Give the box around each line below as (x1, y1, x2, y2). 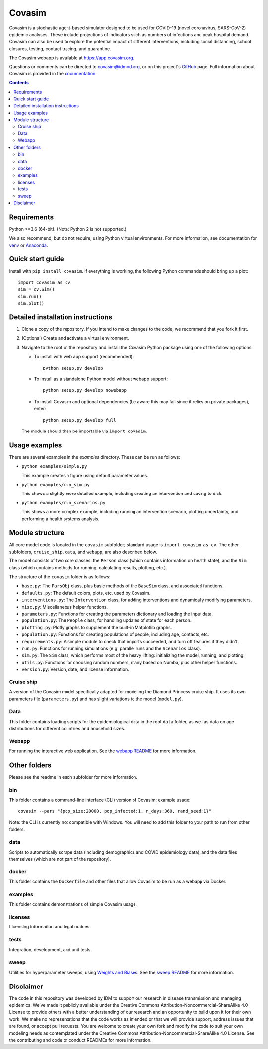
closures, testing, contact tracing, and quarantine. (9, 45, 111, 52)
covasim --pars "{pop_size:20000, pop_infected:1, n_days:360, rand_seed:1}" (18, 808, 212, 814)
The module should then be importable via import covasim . (21, 428, 147, 434)
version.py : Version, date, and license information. (21, 666, 129, 672)
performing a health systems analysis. (21, 516, 100, 522)
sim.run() (18, 293, 42, 299)
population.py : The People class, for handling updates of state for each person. (21, 617, 192, 623)
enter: (34, 406, 47, 412)
